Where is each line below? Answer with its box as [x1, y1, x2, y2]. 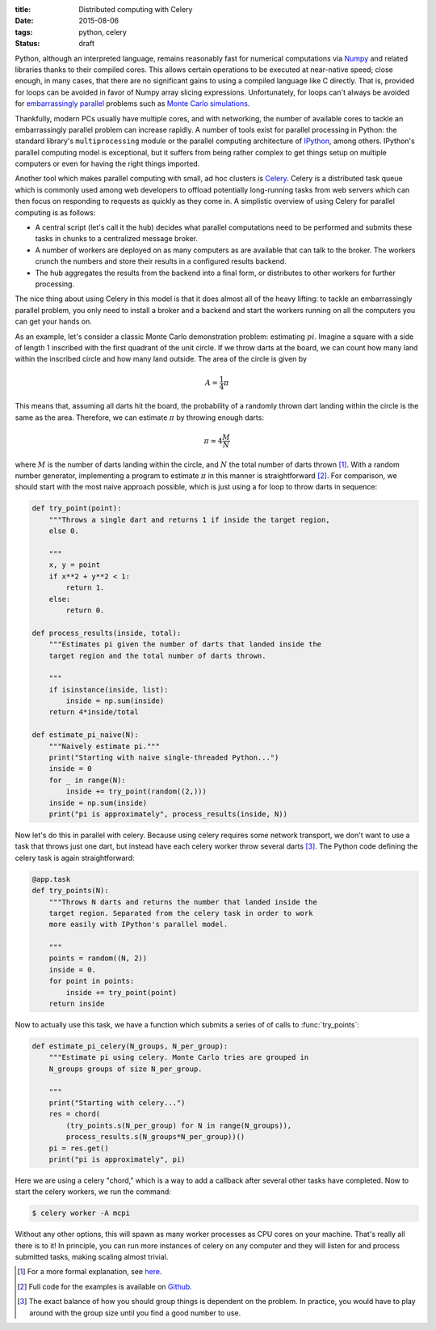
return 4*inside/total [48, 708, 139, 717]
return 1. [65, 583, 105, 592]
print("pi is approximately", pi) [48, 1154, 186, 1164]
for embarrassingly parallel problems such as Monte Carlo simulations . [15, 99, 250, 108]
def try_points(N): [31, 886, 109, 896]
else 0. [48, 527, 80, 536]
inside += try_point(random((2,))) [65, 787, 208, 796]
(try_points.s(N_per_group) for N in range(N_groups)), [65, 1120, 292, 1130]
